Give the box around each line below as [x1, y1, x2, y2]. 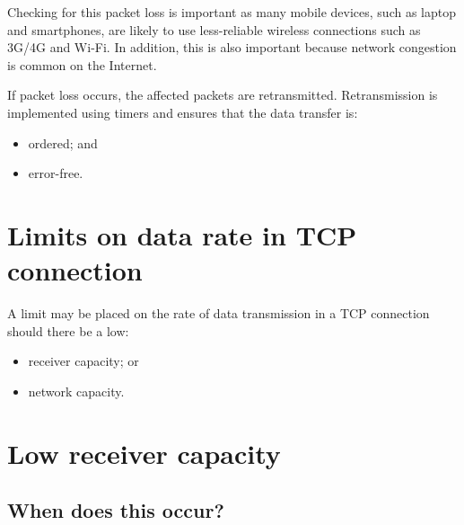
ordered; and [28, 133, 98, 152]
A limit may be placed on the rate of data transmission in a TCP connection [7, 304, 430, 323]
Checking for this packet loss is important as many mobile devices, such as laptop [7, 3, 456, 21]
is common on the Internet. [7, 55, 157, 74]
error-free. [28, 164, 83, 182]
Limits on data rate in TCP [7, 216, 357, 253]
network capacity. [28, 381, 125, 400]
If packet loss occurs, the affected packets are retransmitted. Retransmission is [7, 85, 438, 104]
